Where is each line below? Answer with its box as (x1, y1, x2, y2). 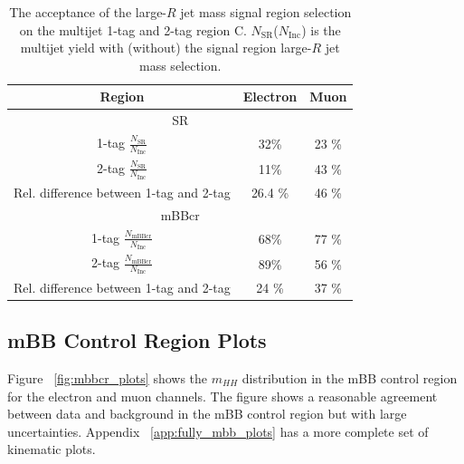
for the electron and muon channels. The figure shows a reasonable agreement (7, 386, 438, 405)
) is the (301, 20, 341, 39)
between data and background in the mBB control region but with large (7, 404, 407, 423)
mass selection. (139, 55, 222, 74)
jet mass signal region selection (180, 3, 352, 21)
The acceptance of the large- (9, 3, 167, 21)
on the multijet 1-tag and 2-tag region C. (19, 20, 247, 39)
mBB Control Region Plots (7, 326, 267, 354)
